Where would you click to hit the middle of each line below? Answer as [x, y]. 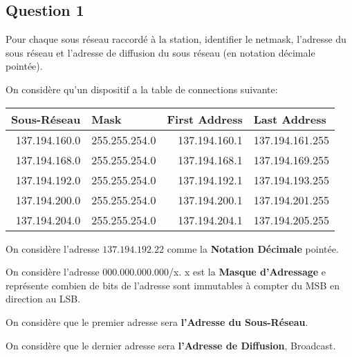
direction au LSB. [43, 299]
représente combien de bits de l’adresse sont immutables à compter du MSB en [173, 285]
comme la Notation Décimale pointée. [253, 248]
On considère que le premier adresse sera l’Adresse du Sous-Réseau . [157, 321]
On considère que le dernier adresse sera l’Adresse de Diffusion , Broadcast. [171, 345]
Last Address [290, 119]
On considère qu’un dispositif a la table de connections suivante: [142, 89]
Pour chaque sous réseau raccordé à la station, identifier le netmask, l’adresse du [176, 39]
